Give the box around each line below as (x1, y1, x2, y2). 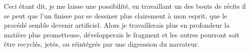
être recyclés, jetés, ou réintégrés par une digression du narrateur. (4, 39, 199, 49)
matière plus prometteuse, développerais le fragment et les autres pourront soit (4, 29, 240, 39)
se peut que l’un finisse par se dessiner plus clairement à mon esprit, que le (4, 10, 228, 20)
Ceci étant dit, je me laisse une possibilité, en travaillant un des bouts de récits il (4, 1, 246, 11)
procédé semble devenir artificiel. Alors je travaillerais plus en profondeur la (4, 20, 230, 30)
